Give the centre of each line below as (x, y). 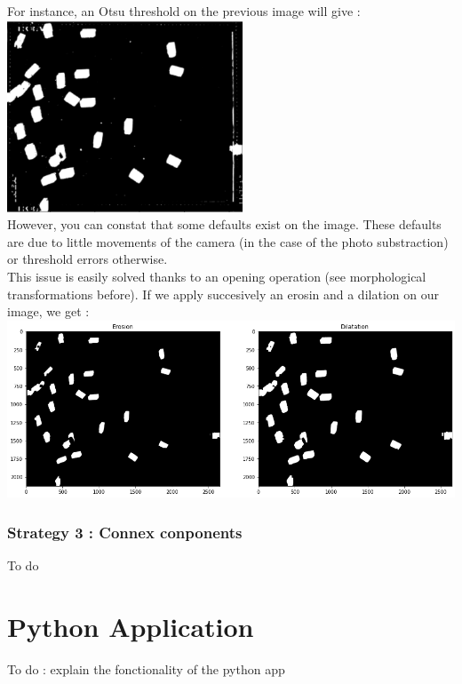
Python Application (131, 627)
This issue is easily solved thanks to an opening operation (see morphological (217, 276)
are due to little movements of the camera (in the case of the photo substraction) (228, 241)
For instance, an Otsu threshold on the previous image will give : (184, 11)
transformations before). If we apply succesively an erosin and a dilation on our (223, 294)
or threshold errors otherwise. (88, 259)
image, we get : (48, 311)
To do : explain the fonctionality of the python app (146, 668)
